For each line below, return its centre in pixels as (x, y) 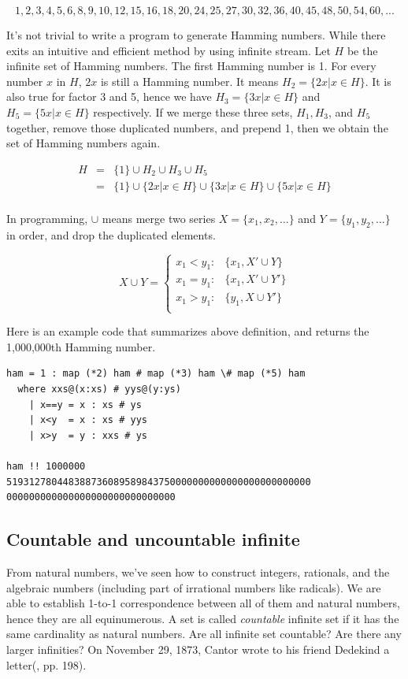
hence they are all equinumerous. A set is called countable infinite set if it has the (203, 618)
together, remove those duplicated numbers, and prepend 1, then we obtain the (197, 127)
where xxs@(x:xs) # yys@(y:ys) (99, 390)
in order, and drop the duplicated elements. (111, 234)
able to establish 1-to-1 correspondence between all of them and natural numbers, (203, 603)
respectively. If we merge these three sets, (193, 111)
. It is (378, 81)
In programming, (47, 218)
